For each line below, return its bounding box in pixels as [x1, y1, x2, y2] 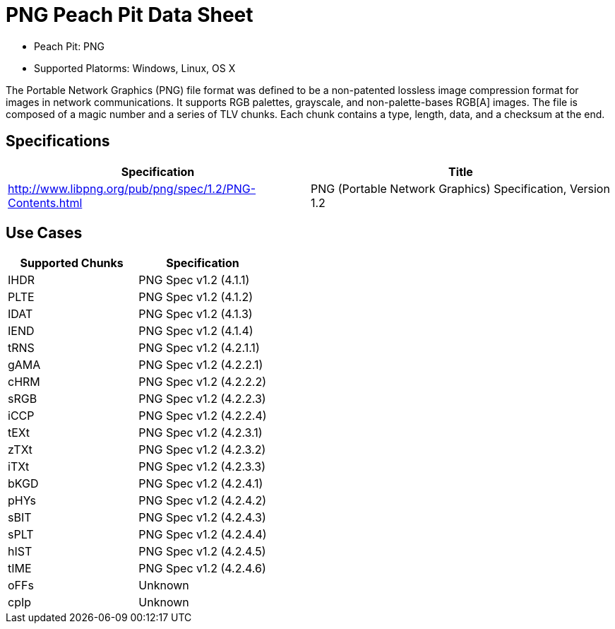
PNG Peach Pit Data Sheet [6, 3, 253, 27]
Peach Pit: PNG [34, 40, 105, 52]
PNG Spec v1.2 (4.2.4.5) [138, 544, 266, 559]
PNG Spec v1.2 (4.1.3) [138, 307, 253, 322]
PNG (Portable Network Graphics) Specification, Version [311, 181, 610, 196]
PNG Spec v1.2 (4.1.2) [138, 290, 253, 305]
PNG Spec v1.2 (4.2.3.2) [138, 442, 266, 457]
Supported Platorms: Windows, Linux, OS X [34, 61, 236, 74]
